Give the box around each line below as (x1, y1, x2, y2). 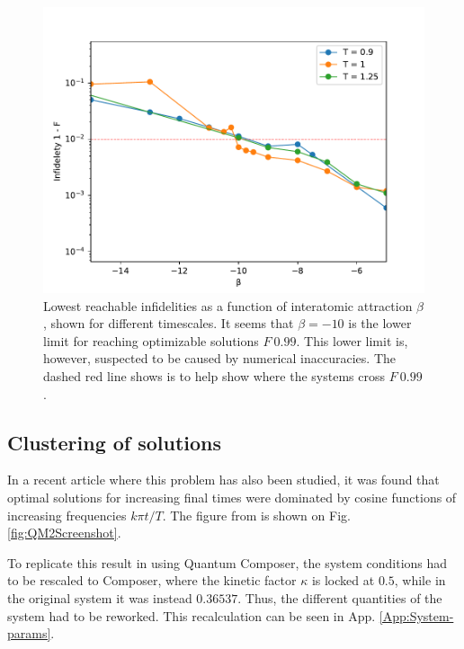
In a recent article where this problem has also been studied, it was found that (7, 470, 440, 489)
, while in (394, 571, 446, 590)
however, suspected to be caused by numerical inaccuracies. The (43, 349, 396, 368)
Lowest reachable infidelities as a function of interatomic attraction (43, 296, 413, 315)
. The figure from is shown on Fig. (162, 505, 351, 524)
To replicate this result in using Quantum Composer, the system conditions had (7, 553, 448, 572)
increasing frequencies (7, 505, 127, 524)
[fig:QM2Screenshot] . (7, 523, 121, 542)
